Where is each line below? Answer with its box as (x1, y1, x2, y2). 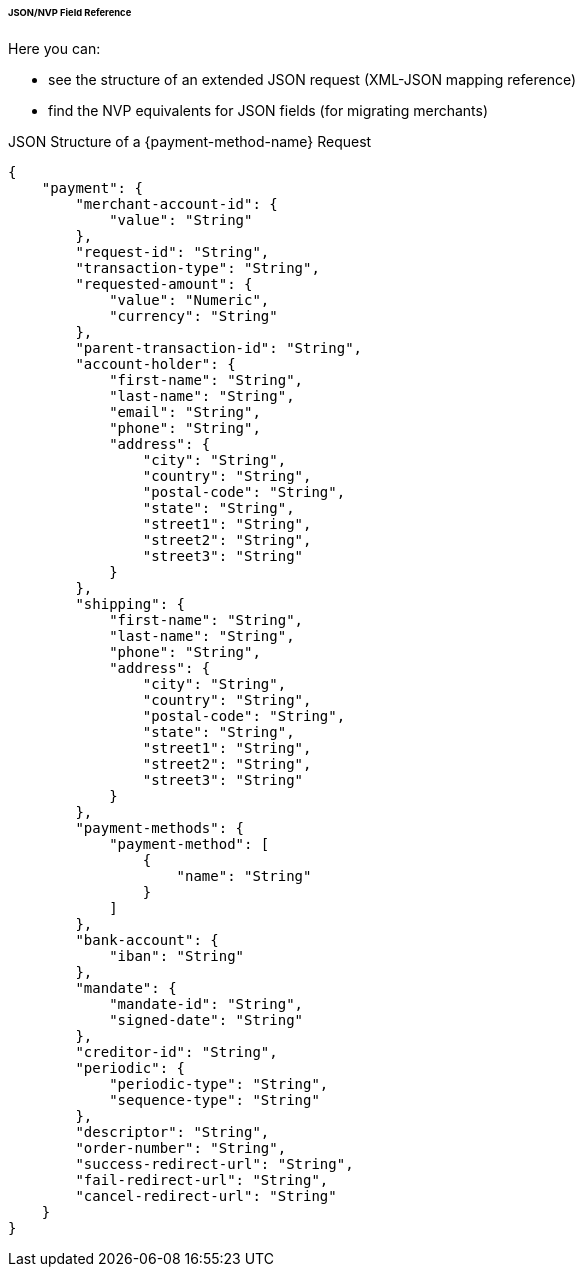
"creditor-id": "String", (75, 1043, 278, 1060)
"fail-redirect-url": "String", (75, 1171, 329, 1188)
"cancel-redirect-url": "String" (75, 1187, 337, 1204)
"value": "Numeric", (109, 291, 270, 308)
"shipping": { (75, 595, 186, 612)
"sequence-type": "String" (109, 1091, 320, 1108)
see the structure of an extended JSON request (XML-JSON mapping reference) (48, 70, 577, 88)
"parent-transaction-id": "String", (75, 339, 363, 356)
